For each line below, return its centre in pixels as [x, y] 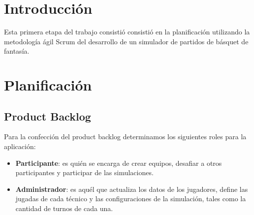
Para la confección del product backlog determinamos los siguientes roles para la [125, 137]
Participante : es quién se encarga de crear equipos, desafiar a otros [119, 163]
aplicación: [20, 146]
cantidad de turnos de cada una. [64, 208]
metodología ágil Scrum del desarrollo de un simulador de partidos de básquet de [126, 41]
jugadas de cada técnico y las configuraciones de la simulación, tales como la [131, 199]
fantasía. [17, 51]
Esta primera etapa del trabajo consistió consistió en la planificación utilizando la [127, 32]
